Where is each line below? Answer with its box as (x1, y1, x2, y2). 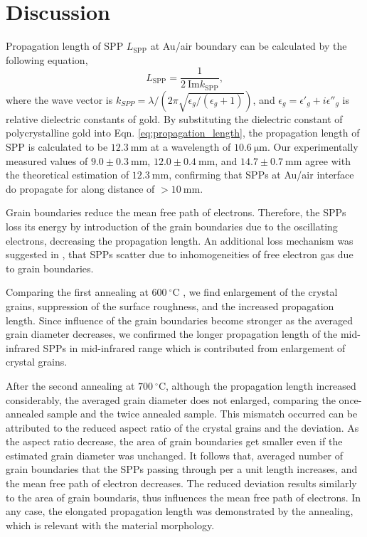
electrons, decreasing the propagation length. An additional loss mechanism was (6, 233, 353, 248)
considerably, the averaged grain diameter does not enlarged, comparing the (6, 392, 336, 407)
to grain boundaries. (6, 260, 94, 275)
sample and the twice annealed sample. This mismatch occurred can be (47, 406, 358, 421)
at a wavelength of (150, 139, 231, 154)
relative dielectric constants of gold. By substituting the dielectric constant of (6, 111, 343, 126)
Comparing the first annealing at (6, 285, 149, 299)
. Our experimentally (267, 139, 358, 154)
